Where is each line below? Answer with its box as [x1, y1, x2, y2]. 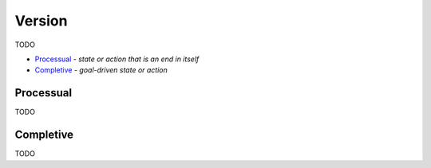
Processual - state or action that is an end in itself [34, 54, 200, 64]
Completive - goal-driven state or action [34, 65, 168, 75]
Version [14, 12, 68, 29]
